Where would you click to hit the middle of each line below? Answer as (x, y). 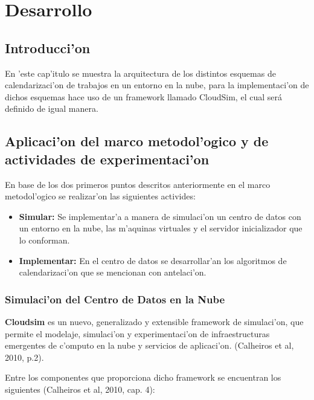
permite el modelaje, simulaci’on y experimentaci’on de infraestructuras (137, 333)
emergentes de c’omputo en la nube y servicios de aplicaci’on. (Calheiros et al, (149, 345)
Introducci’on (48, 47)
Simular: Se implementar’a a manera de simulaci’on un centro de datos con (160, 216)
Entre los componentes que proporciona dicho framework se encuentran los (143, 377)
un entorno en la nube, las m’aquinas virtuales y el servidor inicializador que (161, 228)
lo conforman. (44, 240)
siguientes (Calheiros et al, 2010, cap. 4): (80, 389)
